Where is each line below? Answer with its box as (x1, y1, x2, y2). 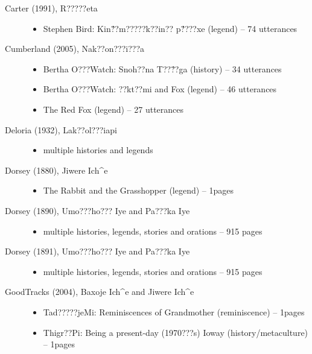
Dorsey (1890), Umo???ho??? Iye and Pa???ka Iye (5, 204, 190, 217)
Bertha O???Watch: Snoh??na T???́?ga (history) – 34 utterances (43, 62, 282, 75)
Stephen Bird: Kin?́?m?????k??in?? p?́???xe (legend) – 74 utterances (43, 22, 298, 34)
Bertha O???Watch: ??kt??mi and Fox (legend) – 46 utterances (43, 83, 277, 95)
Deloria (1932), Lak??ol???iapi (5, 123, 117, 136)
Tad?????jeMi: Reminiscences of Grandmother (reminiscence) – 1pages (43, 305, 305, 318)
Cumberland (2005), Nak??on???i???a (5, 42, 145, 55)
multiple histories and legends (43, 144, 153, 156)
